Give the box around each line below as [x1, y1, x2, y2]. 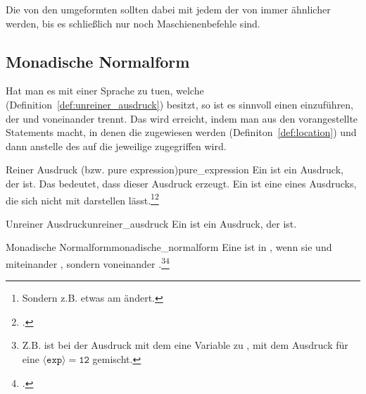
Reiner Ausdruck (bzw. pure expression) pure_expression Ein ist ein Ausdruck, [6, 162, 343, 177]
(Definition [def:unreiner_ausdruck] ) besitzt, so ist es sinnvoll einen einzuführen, [6, 97, 354, 111]
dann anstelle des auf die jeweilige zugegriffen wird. [6, 138, 227, 153]
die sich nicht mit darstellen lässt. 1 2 [6, 190, 159, 207]
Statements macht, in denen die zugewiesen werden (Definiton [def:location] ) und [6, 125, 357, 140]
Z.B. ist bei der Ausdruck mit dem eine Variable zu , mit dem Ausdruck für [22, 338, 348, 352]
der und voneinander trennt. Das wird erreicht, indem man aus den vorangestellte [6, 111, 358, 125]
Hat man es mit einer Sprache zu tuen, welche [6, 83, 204, 98]
